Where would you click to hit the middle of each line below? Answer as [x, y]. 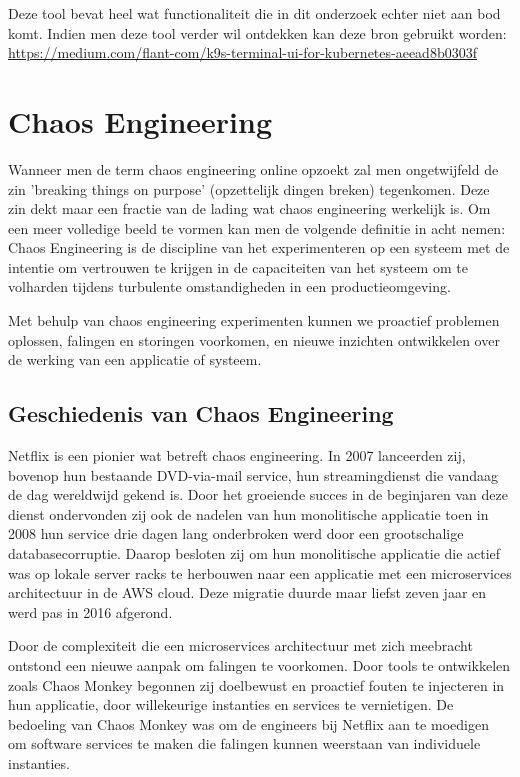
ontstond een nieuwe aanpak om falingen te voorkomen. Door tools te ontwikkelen [259, 664]
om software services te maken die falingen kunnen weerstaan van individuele [244, 743]
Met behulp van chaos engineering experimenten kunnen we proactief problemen [254, 320]
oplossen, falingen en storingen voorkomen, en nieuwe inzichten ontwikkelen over [254, 339]
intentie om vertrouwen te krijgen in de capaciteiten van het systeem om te [238, 266]
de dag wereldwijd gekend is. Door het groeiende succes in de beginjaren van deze [258, 494]
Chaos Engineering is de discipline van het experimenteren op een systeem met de [259, 247]
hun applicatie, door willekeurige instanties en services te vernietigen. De [231, 704]
